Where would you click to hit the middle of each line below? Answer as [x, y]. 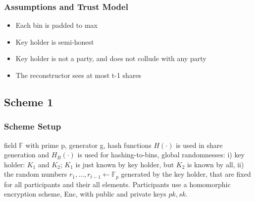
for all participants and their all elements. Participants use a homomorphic [117, 184]
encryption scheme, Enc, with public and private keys [85, 194]
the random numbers [36, 174]
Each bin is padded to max [56, 25]
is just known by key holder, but [125, 164]
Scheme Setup [33, 126]
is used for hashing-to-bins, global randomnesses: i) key [161, 155]
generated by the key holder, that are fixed [186, 174]
